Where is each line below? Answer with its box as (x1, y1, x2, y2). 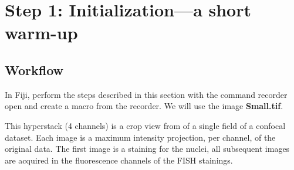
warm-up (5, 21, 78, 45)
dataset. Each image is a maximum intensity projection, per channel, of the (5, 131, 276, 143)
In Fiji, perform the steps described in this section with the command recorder (5, 88, 288, 100)
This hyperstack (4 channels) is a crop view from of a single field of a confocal (5, 119, 286, 131)
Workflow (5, 60, 64, 79)
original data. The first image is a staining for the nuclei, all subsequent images (5, 142, 290, 155)
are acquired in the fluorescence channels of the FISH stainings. (5, 154, 233, 166)
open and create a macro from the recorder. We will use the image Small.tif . (5, 100, 283, 112)
